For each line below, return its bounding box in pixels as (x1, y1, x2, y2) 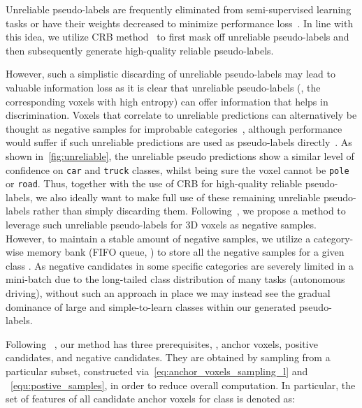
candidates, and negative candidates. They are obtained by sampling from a (6, 350, 331, 365)
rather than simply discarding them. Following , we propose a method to (33, 203, 346, 218)
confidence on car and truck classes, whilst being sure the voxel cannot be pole (6, 162, 349, 177)
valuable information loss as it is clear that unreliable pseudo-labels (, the (6, 80, 321, 94)
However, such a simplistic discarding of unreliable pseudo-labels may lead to (6, 66, 335, 81)
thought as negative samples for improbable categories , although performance (6, 121, 342, 136)
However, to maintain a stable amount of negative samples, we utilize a (6, 231, 311, 245)
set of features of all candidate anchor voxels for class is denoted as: (6, 391, 296, 406)
